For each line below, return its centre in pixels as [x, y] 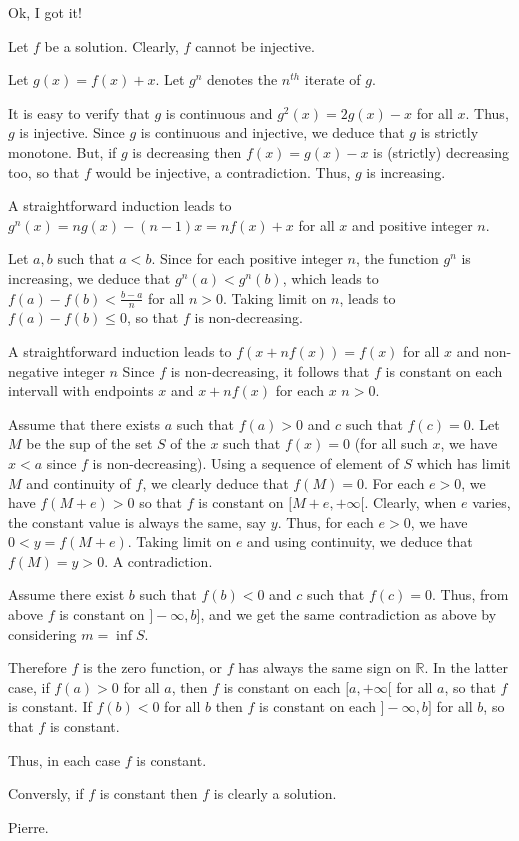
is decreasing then [187, 151]
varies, [491, 502]
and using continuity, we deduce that [360, 541]
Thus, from [474, 594]
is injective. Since [72, 132]
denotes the [242, 79]
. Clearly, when [410, 502]
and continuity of [78, 482]
